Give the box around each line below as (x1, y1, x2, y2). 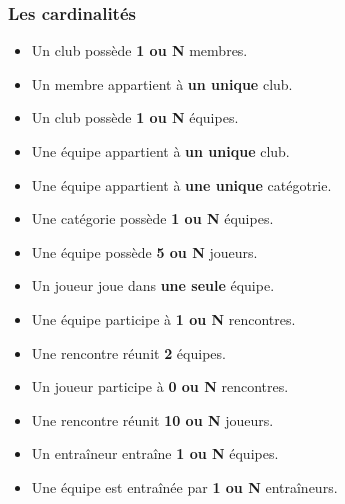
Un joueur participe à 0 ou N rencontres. (31, 376, 289, 397)
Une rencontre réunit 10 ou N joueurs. (31, 409, 274, 430)
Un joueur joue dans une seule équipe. (31, 275, 275, 296)
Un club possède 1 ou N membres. (31, 40, 248, 61)
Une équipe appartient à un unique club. (31, 141, 290, 161)
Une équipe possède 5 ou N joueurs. (31, 241, 258, 262)
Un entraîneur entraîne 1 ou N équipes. (31, 443, 279, 464)
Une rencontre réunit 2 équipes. (31, 342, 226, 363)
